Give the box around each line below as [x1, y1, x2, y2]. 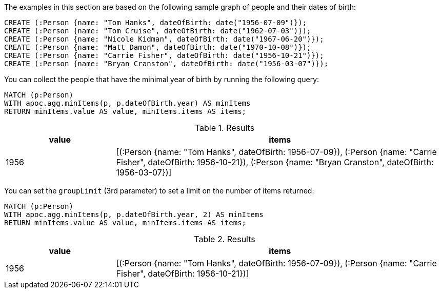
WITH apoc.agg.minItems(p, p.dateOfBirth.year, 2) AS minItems [4, 210, 264, 219]
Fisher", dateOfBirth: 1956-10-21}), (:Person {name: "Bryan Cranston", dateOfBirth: [116, 157, 434, 167]
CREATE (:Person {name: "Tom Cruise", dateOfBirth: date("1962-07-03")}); [4, 27, 311, 35]
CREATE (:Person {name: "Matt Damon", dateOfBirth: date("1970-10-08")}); [4, 43, 311, 51]
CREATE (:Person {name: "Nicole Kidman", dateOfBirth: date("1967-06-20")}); [4, 35, 324, 43]
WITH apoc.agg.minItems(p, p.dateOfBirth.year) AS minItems [4, 99, 251, 107]
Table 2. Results [194, 234, 255, 244]
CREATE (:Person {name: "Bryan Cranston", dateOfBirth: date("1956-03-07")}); [4, 60, 329, 68]
